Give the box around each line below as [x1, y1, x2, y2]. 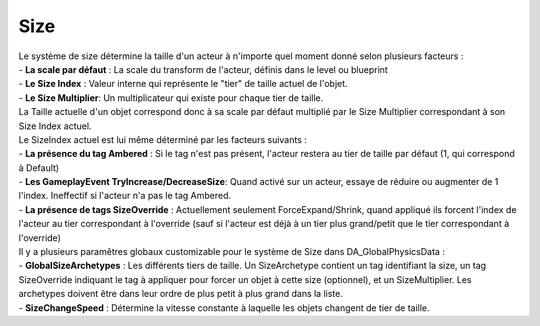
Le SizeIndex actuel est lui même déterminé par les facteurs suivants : [18, 133, 307, 145]
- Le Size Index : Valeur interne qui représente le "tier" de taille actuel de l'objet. [18, 78, 349, 90]
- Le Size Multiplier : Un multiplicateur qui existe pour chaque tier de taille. [18, 91, 324, 104]
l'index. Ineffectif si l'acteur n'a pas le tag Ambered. [18, 190, 232, 202]
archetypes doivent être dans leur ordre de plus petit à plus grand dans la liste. [18, 288, 344, 300]
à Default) [18, 161, 60, 174]
